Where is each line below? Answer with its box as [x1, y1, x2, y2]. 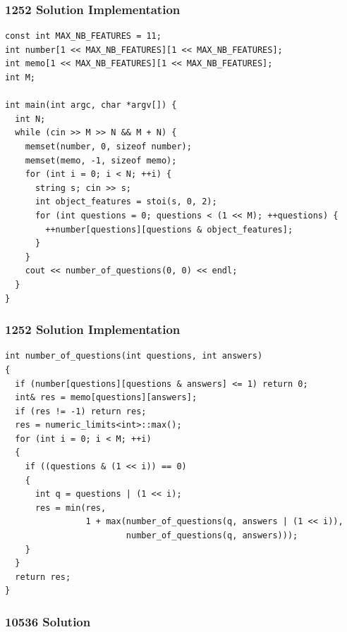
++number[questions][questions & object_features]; [45, 224, 293, 235]
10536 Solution [5, 612, 91, 630]
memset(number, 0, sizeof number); [25, 141, 192, 151]
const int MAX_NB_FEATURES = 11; [5, 31, 162, 42]
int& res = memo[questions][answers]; [15, 392, 197, 403]
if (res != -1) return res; [15, 406, 147, 416]
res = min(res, [35, 502, 106, 513]
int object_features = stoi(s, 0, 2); [35, 197, 217, 207]
